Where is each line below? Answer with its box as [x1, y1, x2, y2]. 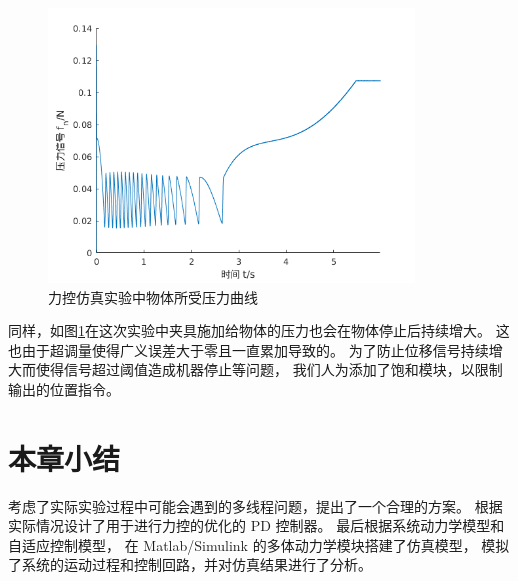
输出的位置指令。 [8, 378, 120, 399]
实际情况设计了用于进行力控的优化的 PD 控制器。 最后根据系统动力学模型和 [8, 515, 505, 536]
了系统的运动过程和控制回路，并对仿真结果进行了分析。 [8, 554, 372, 575]
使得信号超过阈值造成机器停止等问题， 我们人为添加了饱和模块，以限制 [35, 359, 503, 380]
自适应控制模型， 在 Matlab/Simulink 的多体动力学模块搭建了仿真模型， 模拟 [8, 534, 510, 555]
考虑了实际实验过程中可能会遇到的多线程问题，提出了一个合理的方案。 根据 [8, 495, 503, 516]
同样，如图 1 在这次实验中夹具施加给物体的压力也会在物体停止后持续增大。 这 [8, 320, 510, 341]
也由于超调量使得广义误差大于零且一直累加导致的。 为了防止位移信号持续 [8, 339, 489, 360]
